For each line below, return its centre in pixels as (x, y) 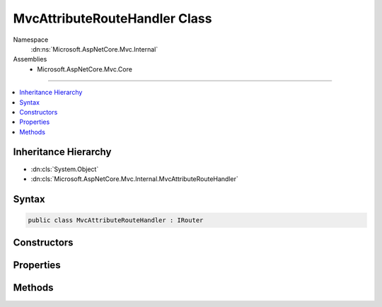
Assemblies (30, 59)
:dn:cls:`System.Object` (65, 169)
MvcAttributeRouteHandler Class (112, 18)
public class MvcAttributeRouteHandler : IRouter (116, 220)
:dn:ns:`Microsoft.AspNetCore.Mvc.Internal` (94, 49)
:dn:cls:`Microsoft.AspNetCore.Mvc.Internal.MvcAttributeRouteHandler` (134, 179)
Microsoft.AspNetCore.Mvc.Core (85, 69)
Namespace (31, 40)
